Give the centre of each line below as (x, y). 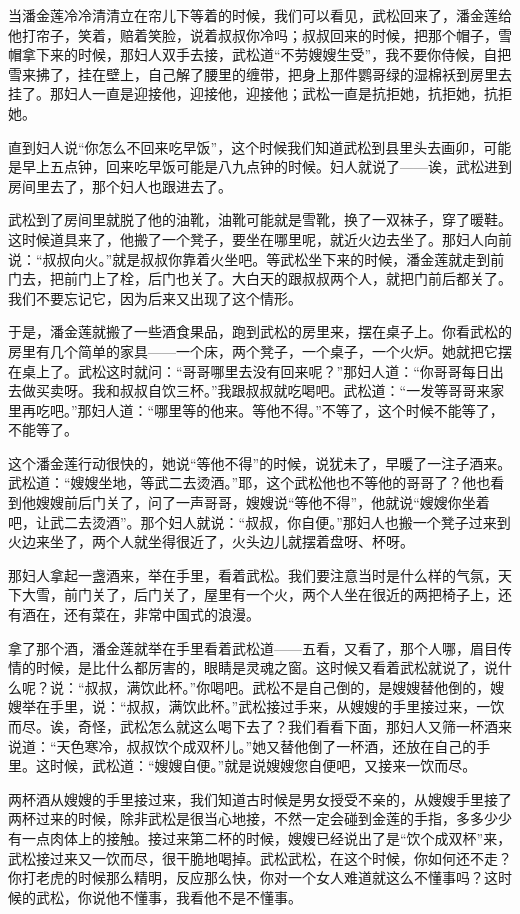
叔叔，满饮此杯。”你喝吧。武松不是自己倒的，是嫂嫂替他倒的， (287, 686)
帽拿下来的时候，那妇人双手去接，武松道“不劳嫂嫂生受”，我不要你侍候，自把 (260, 54)
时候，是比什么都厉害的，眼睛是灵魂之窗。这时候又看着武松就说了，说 (266, 667)
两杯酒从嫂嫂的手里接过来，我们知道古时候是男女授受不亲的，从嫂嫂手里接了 (260, 798)
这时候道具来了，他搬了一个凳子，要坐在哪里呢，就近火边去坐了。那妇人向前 (260, 238)
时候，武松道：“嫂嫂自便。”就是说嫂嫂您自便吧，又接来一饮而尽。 (263, 765)
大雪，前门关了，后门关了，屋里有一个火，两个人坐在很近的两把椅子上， (259, 594)
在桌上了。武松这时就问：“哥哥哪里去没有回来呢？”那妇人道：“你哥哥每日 (249, 370)
